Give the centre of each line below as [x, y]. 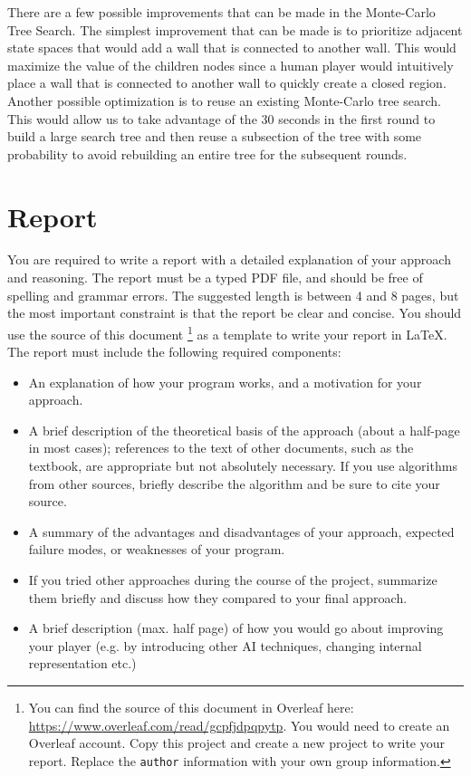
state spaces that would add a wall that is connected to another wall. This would [232, 48]
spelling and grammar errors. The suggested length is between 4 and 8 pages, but [233, 295]
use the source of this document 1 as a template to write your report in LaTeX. [227, 332]
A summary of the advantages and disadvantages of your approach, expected [241, 531]
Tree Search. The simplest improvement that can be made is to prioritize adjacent [235, 29]
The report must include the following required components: [174, 352]
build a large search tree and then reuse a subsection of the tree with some [215, 136]
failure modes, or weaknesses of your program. [157, 549]
